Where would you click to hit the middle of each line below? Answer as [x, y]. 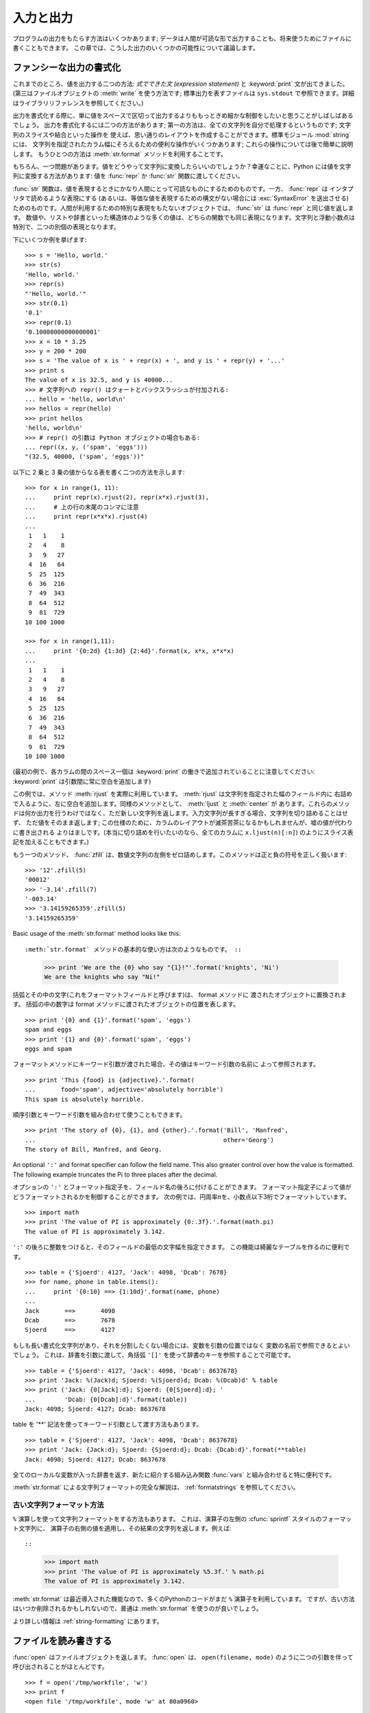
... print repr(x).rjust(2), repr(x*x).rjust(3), [117, 497]
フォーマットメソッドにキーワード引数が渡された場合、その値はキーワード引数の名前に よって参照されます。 [166, 1064]
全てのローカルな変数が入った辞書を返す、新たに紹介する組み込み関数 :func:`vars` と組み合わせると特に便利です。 [174, 1475]
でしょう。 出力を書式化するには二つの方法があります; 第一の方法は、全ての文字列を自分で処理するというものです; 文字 [182, 125]
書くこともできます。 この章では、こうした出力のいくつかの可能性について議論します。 [136, 47]
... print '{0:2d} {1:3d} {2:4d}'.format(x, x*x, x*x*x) [129, 651]
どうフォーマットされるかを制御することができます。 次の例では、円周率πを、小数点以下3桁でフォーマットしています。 [182, 1196]
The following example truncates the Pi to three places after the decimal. [115, 1174]
